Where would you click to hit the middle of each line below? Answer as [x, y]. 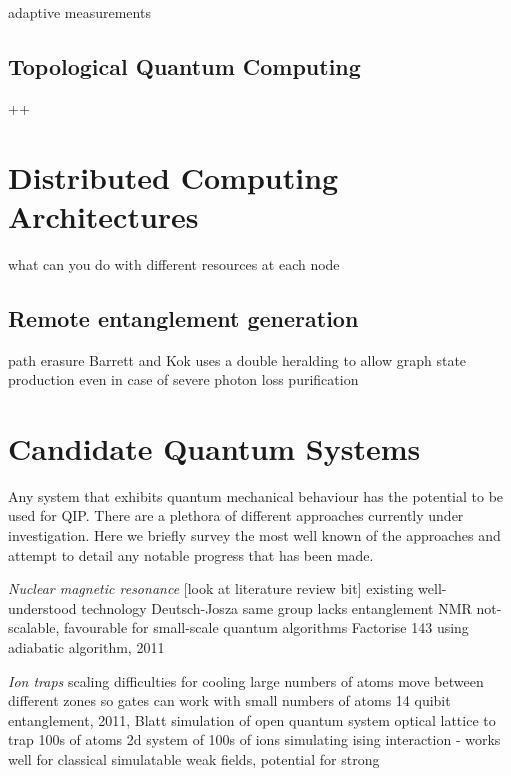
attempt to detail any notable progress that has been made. [191, 554]
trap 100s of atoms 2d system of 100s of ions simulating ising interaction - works [254, 739]
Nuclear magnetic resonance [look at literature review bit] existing [211, 588]
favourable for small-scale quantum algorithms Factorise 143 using [266, 627]
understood [42, 607]
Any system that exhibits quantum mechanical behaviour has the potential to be [256, 495]
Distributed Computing [173, 176]
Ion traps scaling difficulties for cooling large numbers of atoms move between [246, 680]
